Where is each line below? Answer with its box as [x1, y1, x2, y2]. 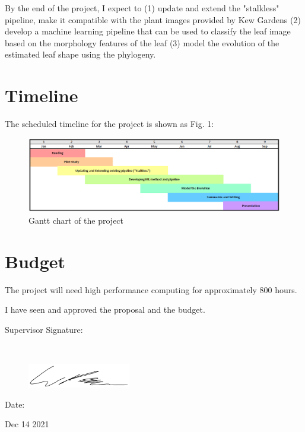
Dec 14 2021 [5, 418, 49, 430]
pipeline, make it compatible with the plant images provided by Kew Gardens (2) [5, 13, 301, 26]
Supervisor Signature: [5, 323, 83, 335]
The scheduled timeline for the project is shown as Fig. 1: [5, 117, 214, 130]
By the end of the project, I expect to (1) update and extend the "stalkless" [5, 2, 279, 14]
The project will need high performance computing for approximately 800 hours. [5, 283, 297, 296]
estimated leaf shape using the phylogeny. [5, 48, 156, 61]
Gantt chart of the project [28, 214, 124, 226]
